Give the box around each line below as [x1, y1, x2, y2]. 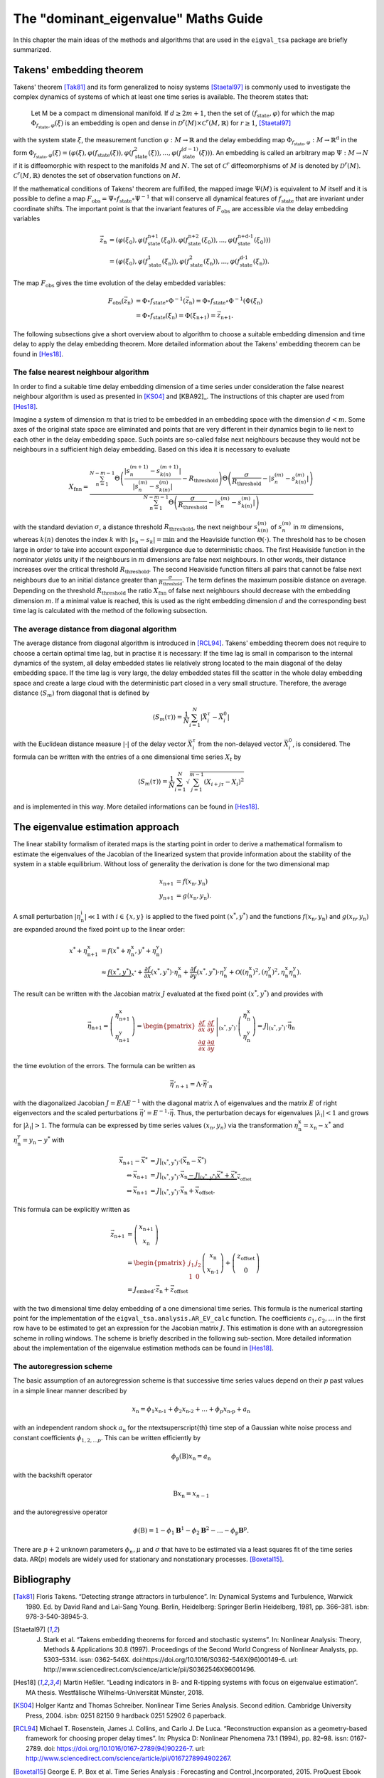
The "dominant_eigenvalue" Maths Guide [13, 11, 263, 26]
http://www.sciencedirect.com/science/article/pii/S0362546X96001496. [43, 1665, 256, 1674]
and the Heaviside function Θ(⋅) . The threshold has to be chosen [176, 536, 366, 544]
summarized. [13, 45, 52, 53]
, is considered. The [292, 740, 351, 748]
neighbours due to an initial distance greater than [13, 575, 158, 584]
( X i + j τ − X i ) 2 [203, 777, 245, 787]
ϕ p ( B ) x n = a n [171, 1452, 211, 1462]
